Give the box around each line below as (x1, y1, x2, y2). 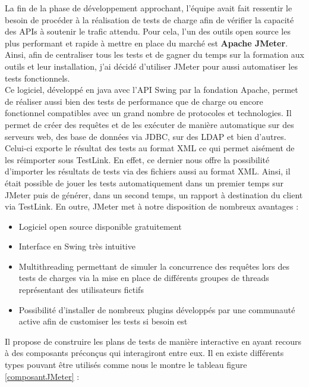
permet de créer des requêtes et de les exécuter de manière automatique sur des (5, 118, 294, 130)
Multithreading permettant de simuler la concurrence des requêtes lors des (18, 260, 290, 272)
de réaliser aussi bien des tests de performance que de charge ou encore (5, 95, 263, 107)
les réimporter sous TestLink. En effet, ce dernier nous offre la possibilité (5, 153, 270, 166)
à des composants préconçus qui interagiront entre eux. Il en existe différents (5, 347, 284, 359)
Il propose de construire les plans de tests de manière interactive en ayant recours (5, 335, 301, 347)
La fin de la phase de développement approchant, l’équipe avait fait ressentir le (5, 2, 292, 14)
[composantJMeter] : (5, 370, 80, 382)
